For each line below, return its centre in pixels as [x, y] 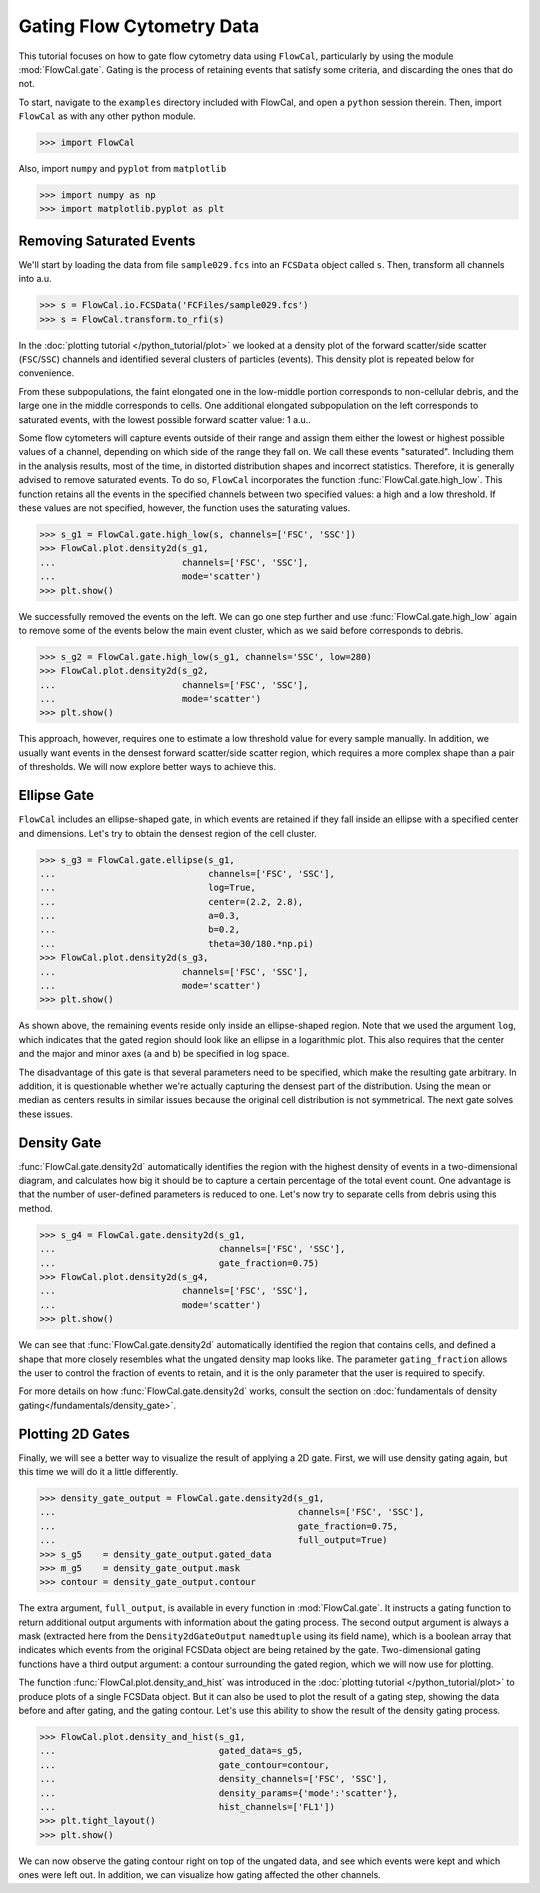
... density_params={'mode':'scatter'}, [219, 1793]
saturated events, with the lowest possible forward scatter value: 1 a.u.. [165, 419]
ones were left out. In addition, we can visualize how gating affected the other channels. [200, 1875]
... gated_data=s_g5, [171, 1751]
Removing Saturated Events [107, 240]
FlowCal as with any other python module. [107, 116]
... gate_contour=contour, [184, 1764]
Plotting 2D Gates [74, 1433]
